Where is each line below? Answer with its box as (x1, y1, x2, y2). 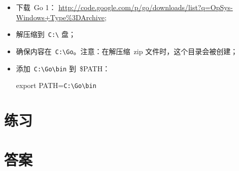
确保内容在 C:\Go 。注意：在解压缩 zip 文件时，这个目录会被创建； (16, 46, 238, 56)
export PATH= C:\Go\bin (16, 80, 96, 91)
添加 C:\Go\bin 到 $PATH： (16, 63, 110, 73)
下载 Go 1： (16, 2, 56, 12)
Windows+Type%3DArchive (16, 12, 105, 22)
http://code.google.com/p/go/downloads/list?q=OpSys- (58, 2, 233, 12)
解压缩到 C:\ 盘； (16, 29, 76, 39)
